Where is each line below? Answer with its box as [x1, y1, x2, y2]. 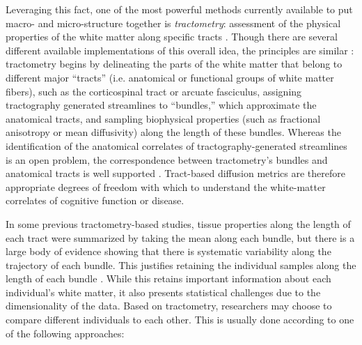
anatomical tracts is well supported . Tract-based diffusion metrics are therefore [6, 166, 345, 181]
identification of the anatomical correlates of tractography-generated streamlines [6, 138, 347, 153]
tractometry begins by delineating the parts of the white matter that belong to [6, 56, 343, 71]
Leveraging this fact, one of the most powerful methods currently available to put [6, 2, 353, 16]
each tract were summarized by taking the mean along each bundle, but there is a [6, 230, 355, 245]
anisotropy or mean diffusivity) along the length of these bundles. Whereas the [6, 125, 341, 139]
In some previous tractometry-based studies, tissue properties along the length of [6, 216, 351, 231]
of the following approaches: [6, 325, 125, 340]
